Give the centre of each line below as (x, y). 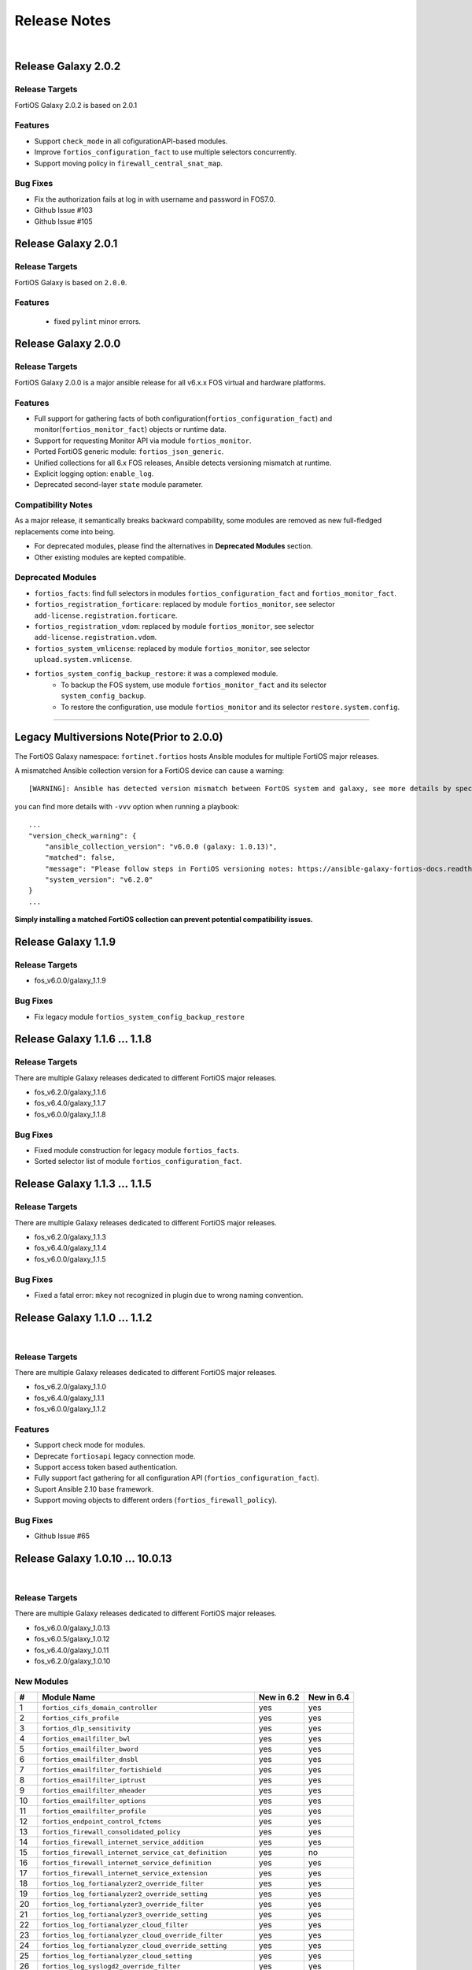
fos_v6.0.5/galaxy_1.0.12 (72, 1639)
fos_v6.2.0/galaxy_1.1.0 (70, 1387)
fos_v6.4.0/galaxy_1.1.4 (70, 1248)
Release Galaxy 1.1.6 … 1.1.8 (83, 1039)
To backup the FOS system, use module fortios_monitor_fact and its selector (194, 685)
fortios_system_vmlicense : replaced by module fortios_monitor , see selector (172, 648)
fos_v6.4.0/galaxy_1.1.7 (70, 1103)
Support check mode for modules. (90, 1445)
